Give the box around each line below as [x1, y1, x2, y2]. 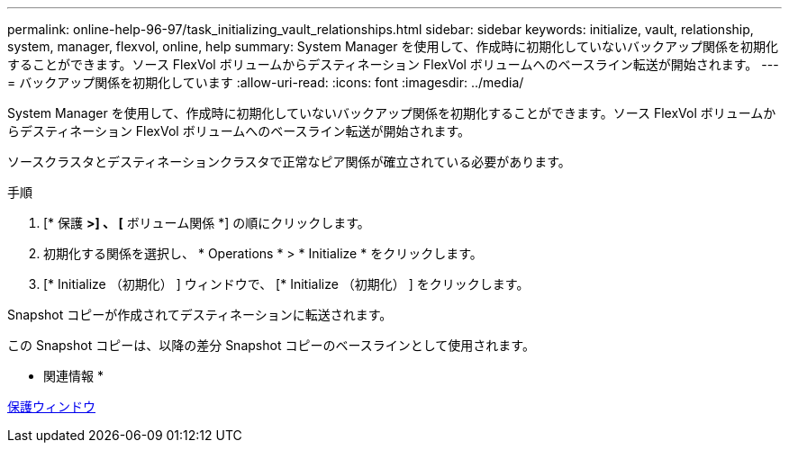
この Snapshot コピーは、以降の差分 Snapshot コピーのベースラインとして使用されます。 [7, 337, 535, 353]
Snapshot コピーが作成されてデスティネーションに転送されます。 [7, 307, 393, 322]
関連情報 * [43, 368, 104, 383]
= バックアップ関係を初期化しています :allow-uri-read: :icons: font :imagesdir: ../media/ [7, 75, 524, 90]
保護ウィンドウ [7, 399, 95, 414]
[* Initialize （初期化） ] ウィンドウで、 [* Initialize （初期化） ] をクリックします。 [43, 276, 530, 292]
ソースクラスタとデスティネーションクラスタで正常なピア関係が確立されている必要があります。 [7, 154, 571, 169]
